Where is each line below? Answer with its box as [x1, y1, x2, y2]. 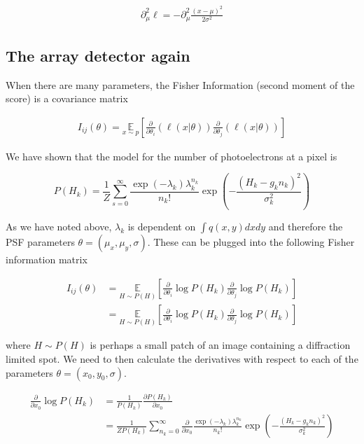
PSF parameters [6, 235, 75, 249]
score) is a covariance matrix [6, 91, 128, 106]
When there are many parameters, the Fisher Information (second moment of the [6, 77, 355, 92]
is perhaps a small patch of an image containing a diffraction [90, 338, 351, 352]
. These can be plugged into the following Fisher [147, 235, 355, 249]
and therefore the [268, 219, 343, 234]
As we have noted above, [6, 219, 112, 234]
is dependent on [127, 219, 196, 234]
